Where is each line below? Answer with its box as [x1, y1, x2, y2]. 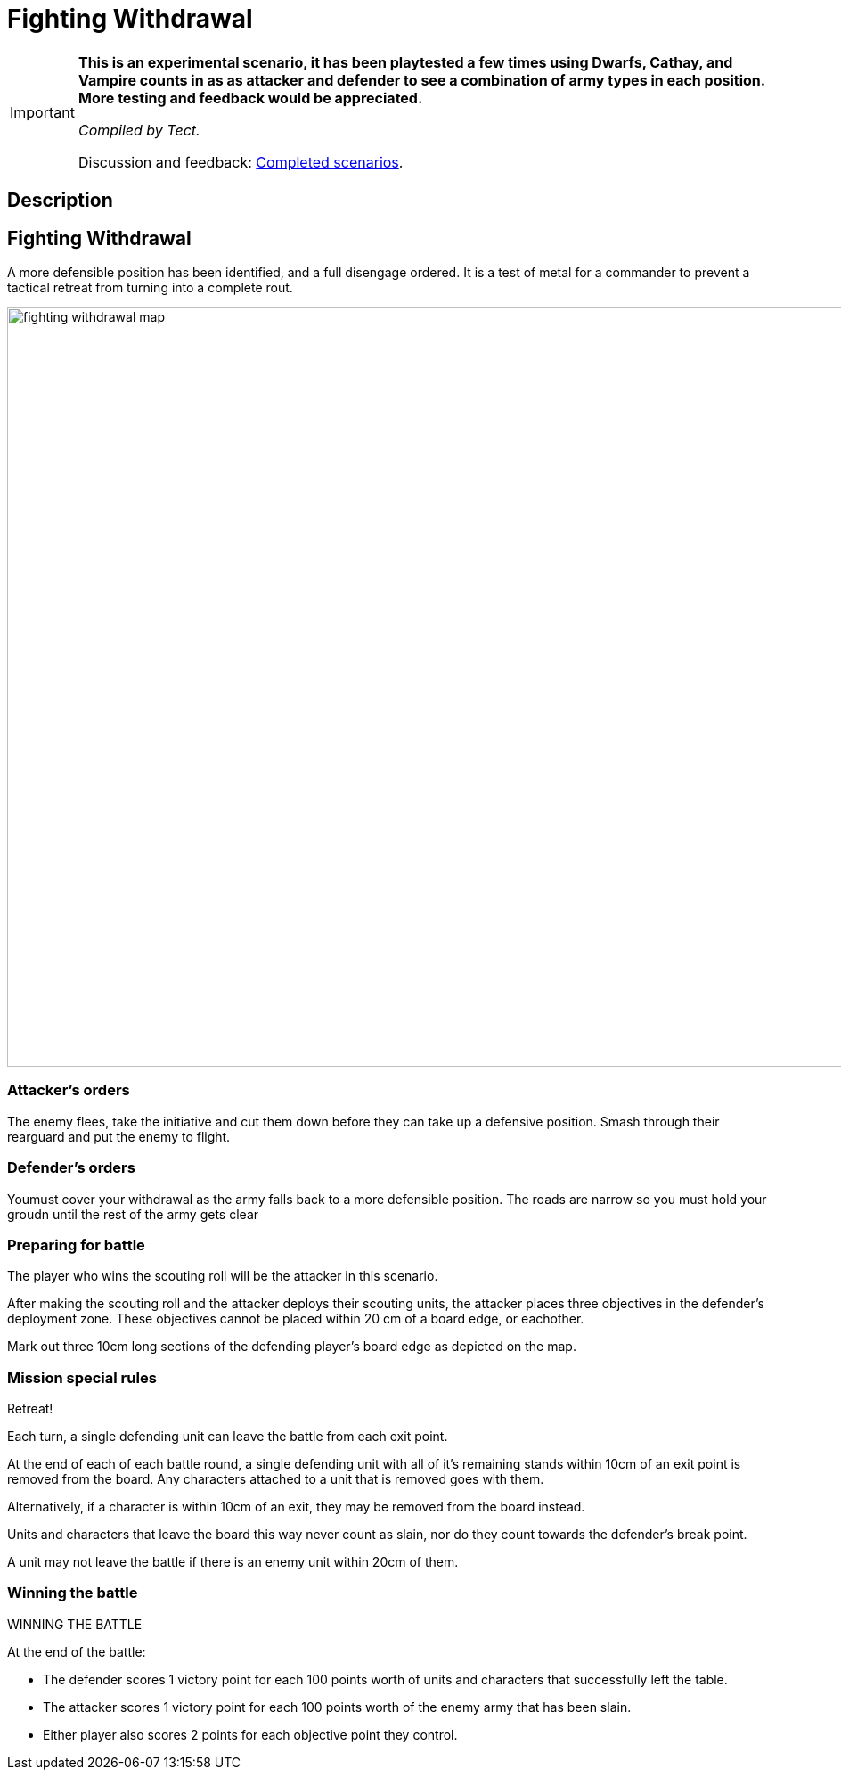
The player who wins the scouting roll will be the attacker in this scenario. [7, 1268, 438, 1284]
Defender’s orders [7, 1159, 135, 1177]
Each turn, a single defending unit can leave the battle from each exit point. [7, 1429, 448, 1445]
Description [7, 189, 113, 212]
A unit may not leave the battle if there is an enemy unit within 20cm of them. [7, 1554, 459, 1570]
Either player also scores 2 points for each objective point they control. [43, 1726, 458, 1742]
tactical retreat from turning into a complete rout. [7, 280, 293, 296]
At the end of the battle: [7, 1643, 146, 1659]
